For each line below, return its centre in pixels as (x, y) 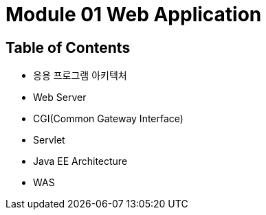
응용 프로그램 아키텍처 (80, 76)
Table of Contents (68, 47)
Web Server (60, 98)
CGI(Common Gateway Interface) (108, 119)
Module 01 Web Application (134, 14)
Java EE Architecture (80, 161)
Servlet (49, 140)
